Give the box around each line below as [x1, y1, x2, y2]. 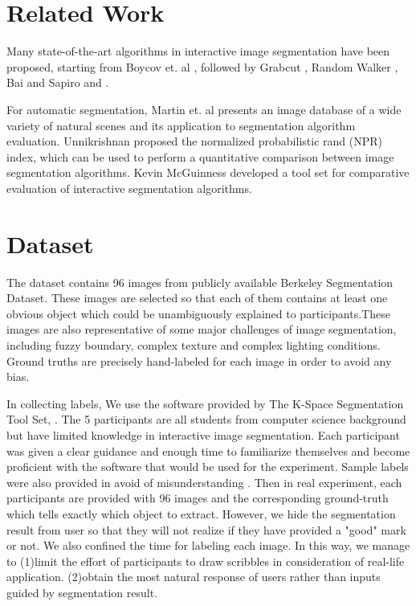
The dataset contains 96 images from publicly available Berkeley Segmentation [6, 273, 394, 290]
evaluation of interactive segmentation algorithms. [6, 179, 252, 196]
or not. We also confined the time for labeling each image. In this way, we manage [6, 537, 410, 554]
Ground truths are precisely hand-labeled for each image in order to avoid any [6, 352, 392, 369]
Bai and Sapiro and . [6, 74, 109, 91]
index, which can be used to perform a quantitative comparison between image [6, 148, 394, 165]
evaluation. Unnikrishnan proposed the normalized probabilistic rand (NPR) [6, 133, 382, 149]
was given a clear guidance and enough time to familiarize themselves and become [6, 442, 410, 459]
